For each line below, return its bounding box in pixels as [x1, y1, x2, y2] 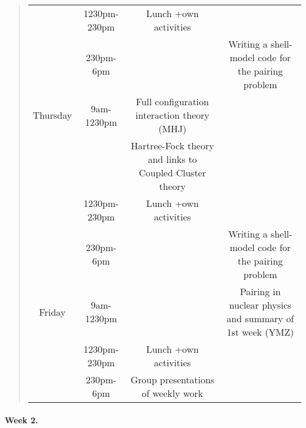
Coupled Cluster [139, 166, 206, 179]
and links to [148, 152, 197, 166]
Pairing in [240, 285, 281, 298]
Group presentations [130, 373, 215, 386]
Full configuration [136, 95, 209, 108]
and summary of [227, 312, 294, 325]
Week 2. [5, 413, 38, 426]
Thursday [32, 108, 72, 122]
